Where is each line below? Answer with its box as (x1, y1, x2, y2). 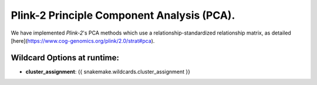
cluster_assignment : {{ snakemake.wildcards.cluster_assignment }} (25, 68, 191, 75)
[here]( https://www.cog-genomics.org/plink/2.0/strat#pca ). (11, 37, 155, 44)
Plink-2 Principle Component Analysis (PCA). (11, 9, 235, 22)
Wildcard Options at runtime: (11, 53, 120, 63)
